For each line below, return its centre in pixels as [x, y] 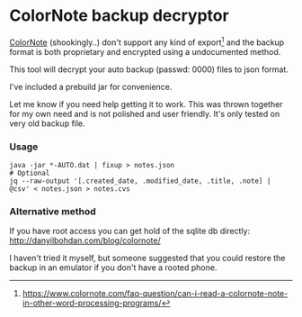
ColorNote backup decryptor [119, 16]
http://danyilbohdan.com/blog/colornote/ [85, 240]
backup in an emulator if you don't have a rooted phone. [113, 267]
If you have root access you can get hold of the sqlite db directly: [129, 231]
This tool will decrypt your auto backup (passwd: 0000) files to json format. [149, 69]
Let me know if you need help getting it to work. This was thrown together [146, 104]
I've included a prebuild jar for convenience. [91, 86]
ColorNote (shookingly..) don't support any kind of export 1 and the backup [147, 41]
